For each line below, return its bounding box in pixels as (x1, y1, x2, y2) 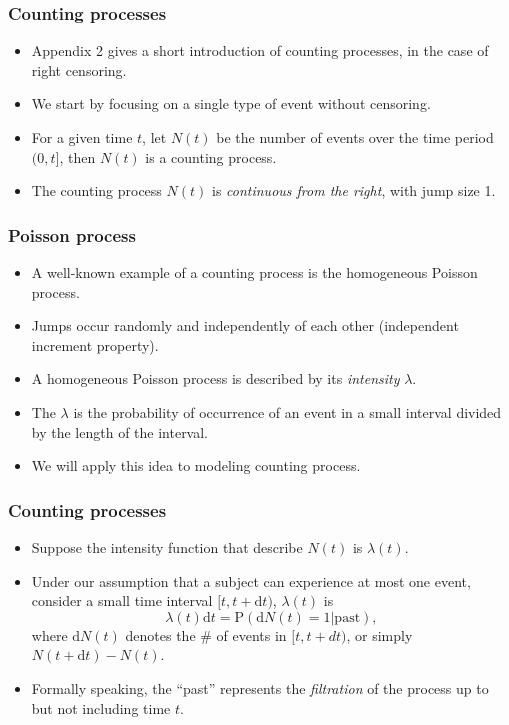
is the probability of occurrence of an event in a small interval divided (73, 401, 502, 422)
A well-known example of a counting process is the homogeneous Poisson (31, 262, 478, 282)
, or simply (346, 624, 413, 645)
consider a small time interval (31, 590, 213, 611)
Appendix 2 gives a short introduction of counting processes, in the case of (31, 40, 489, 61)
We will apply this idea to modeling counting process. (31, 455, 361, 476)
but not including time (31, 697, 171, 718)
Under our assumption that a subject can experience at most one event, (31, 570, 471, 591)
